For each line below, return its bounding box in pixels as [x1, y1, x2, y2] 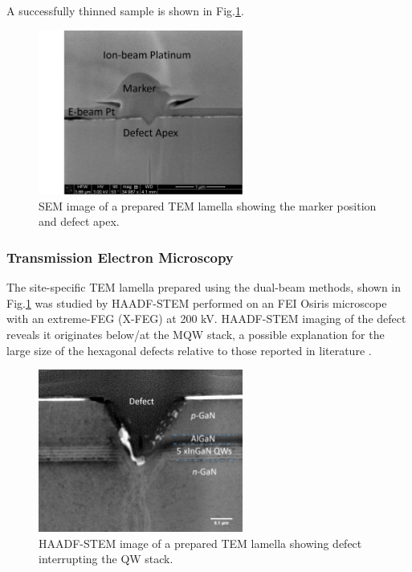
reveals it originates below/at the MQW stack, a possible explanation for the [6, 326, 385, 343]
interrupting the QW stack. [39, 550, 173, 567]
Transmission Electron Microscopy [6, 247, 234, 267]
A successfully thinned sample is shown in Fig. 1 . [6, 2, 244, 18]
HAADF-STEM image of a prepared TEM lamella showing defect [39, 534, 362, 551]
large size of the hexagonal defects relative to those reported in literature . [6, 341, 372, 358]
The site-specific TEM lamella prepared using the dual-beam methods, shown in [6, 279, 402, 296]
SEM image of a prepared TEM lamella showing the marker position [39, 197, 377, 214]
